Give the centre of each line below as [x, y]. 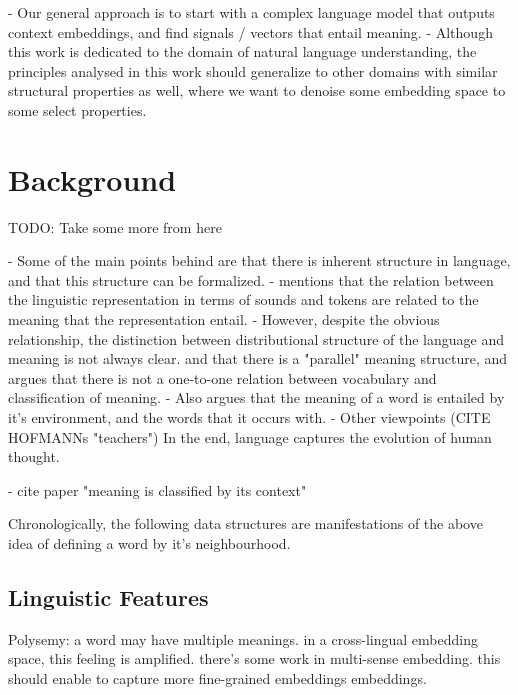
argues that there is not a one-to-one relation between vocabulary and [222, 377]
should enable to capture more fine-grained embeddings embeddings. [217, 677]
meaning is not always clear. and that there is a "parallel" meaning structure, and [258, 358]
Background [92, 178]
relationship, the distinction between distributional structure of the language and [256, 338]
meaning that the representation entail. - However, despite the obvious [224, 319]
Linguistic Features [108, 596]
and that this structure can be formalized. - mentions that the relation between [251, 279]
